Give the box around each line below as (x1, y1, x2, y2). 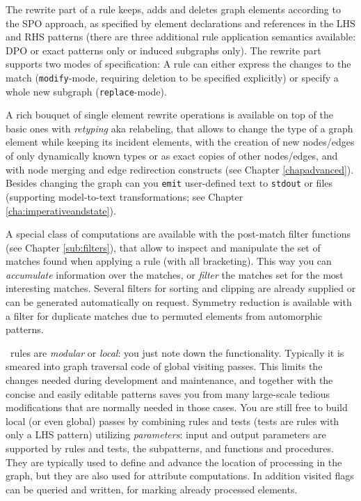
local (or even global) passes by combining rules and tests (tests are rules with (6, 413, 339, 428)
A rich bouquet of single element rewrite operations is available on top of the (6, 107, 333, 122)
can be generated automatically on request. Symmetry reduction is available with (6, 295, 352, 309)
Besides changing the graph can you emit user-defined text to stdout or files (6, 176, 333, 190)
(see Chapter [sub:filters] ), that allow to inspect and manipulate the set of (6, 240, 321, 254)
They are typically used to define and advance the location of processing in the (6, 454, 342, 469)
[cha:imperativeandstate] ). (6, 203, 116, 217)
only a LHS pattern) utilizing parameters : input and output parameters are (6, 427, 326, 442)
